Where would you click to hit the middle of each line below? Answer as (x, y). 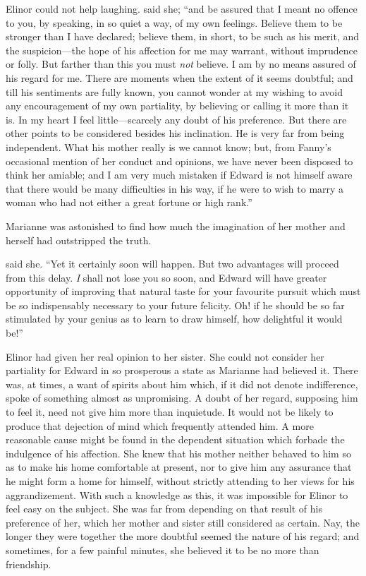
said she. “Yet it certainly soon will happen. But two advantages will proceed (172, 264)
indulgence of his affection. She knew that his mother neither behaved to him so (178, 453)
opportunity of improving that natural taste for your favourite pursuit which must (183, 291)
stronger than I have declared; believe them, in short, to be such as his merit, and (183, 36)
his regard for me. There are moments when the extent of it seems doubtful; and (179, 77)
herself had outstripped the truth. (79, 240)
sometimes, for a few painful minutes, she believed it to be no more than (163, 550)
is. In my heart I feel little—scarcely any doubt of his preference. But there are (176, 119)
